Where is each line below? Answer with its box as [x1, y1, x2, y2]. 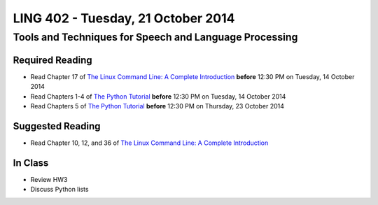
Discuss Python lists [30, 185, 89, 194]
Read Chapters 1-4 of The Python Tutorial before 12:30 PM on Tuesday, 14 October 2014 [30, 92, 286, 101]
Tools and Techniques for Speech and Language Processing [13, 31, 298, 43]
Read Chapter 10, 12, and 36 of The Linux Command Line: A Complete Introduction [30, 139, 269, 147]
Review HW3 [30, 175, 68, 183]
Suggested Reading [13, 120, 101, 132]
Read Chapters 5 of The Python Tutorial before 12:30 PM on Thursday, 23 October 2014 [30, 101, 285, 110]
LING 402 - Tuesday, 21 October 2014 [13, 10, 235, 26]
